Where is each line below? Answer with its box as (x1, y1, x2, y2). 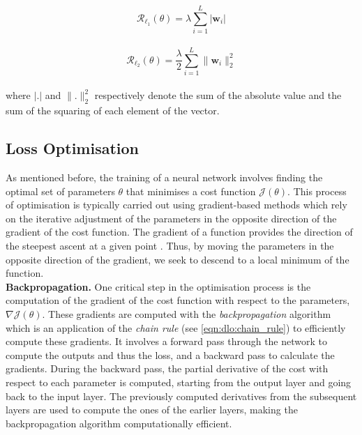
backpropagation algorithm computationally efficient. (6, 415, 232, 430)
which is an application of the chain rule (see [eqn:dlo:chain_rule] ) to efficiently (6, 320, 346, 335)
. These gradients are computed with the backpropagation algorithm (42, 306, 331, 321)
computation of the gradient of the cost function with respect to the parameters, (6, 293, 350, 307)
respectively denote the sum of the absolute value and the (94, 88, 342, 102)
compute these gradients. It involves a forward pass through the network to (6, 334, 328, 349)
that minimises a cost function (126, 183, 256, 198)
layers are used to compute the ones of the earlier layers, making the (6, 402, 298, 417)
